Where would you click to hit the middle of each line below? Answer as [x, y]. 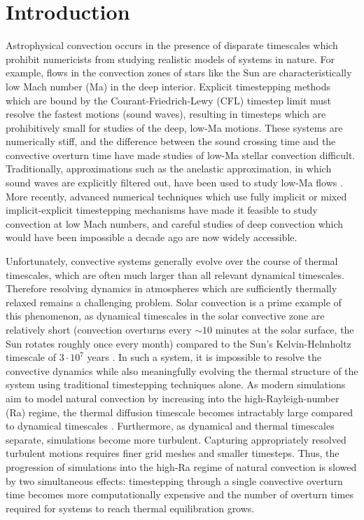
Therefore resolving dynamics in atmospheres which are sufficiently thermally [171, 288]
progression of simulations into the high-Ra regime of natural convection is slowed [181, 466]
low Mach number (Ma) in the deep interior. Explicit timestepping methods [168, 86]
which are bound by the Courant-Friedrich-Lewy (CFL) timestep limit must [169, 100]
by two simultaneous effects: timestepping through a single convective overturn [174, 480]
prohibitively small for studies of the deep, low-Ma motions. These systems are [174, 127]
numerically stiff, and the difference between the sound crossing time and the [171, 141]
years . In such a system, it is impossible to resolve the [204, 357]
